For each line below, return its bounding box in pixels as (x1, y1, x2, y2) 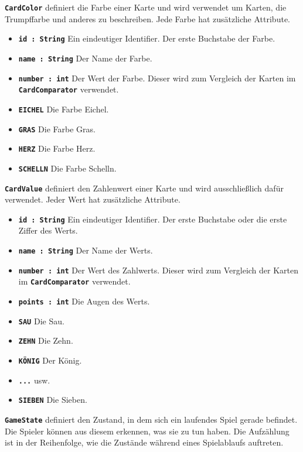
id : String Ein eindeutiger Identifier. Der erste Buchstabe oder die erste (18, 213, 287, 225)
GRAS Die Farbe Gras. (18, 122, 96, 135)
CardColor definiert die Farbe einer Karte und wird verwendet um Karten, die (5, 1, 287, 13)
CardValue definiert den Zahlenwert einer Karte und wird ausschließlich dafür (5, 182, 284, 194)
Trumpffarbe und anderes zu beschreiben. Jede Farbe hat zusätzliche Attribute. (5, 12, 290, 25)
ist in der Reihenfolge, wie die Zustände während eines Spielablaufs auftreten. (5, 436, 284, 448)
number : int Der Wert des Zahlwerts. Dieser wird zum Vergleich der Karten (18, 263, 299, 276)
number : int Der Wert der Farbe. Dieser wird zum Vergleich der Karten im (18, 71, 296, 84)
